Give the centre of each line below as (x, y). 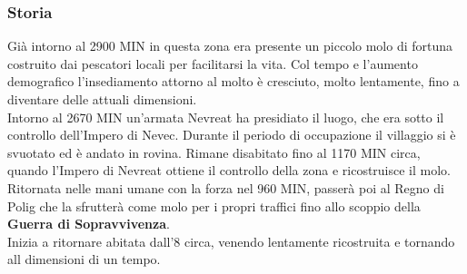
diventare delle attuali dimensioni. (102, 99)
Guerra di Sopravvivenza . (89, 224)
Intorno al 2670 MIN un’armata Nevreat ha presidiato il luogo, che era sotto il (226, 117)
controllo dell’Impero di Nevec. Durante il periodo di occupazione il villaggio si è (232, 135)
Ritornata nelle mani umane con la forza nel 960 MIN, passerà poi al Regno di (226, 187)
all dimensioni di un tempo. (84, 259)
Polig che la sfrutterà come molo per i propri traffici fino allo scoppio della (214, 205)
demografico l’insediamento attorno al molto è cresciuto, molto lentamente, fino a (233, 81)
